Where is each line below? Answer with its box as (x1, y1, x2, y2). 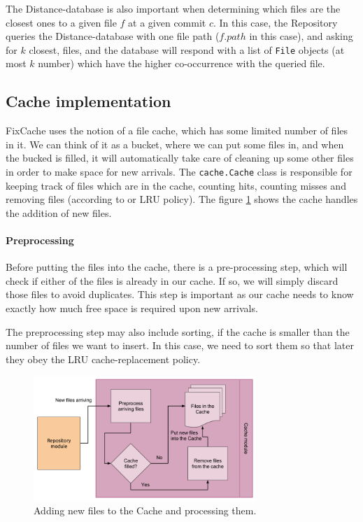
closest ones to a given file (6, 15, 117, 29)
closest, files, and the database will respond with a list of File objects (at (29, 42, 345, 57)
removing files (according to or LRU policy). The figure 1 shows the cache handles (6, 192, 358, 206)
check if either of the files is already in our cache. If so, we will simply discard (6, 273, 339, 288)
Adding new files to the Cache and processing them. (34, 503, 257, 518)
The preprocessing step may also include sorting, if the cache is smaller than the (6, 324, 350, 339)
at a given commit (128, 15, 206, 29)
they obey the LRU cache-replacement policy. (6, 351, 201, 366)
